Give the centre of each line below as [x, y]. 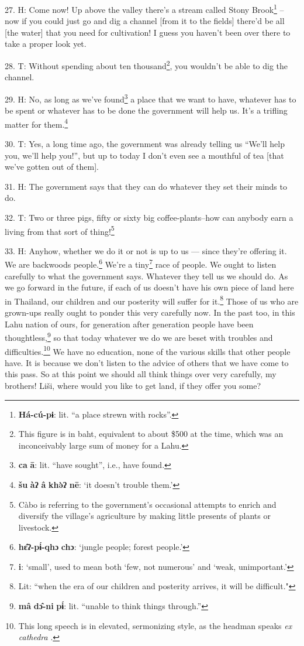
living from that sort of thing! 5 [60, 230]
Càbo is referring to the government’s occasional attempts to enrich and [147, 504]
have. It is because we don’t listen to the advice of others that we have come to [147, 362]
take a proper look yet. [46, 44]
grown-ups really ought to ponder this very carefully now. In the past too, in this [150, 312]
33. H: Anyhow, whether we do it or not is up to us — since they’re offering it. [146, 250]
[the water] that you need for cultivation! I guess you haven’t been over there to [148, 32]
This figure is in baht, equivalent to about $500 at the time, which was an [151, 434]
